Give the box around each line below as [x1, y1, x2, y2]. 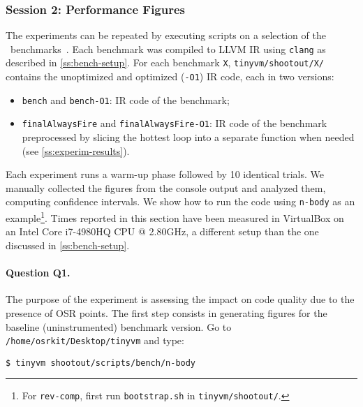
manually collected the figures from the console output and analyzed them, [6, 180, 326, 195]
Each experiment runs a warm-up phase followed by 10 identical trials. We [6, 167, 324, 182]
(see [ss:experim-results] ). [22, 143, 130, 158]
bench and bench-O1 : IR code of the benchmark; [22, 92, 230, 107]
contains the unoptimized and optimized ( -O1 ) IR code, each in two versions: [6, 69, 334, 84]
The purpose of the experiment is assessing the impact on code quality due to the [6, 292, 355, 306]
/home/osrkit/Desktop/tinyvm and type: [6, 333, 184, 348]
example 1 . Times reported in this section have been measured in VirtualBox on [6, 209, 344, 225]
